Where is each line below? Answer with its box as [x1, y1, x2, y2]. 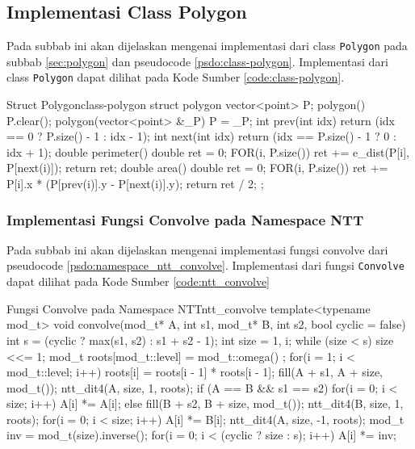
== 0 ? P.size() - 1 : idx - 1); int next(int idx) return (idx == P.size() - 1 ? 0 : [6, 128, 396, 145]
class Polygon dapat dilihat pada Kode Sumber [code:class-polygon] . [6, 69, 345, 86]
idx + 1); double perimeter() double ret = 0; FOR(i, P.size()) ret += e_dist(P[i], [6, 143, 409, 160]
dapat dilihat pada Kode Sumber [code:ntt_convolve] [6, 273, 270, 290]
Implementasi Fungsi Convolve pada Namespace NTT [6, 209, 364, 229]
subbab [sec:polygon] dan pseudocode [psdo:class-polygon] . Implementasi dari [6, 52, 388, 69]
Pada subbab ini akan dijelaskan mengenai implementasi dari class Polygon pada [6, 37, 408, 54]
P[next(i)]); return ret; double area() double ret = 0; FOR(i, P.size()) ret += [6, 159, 388, 176]
